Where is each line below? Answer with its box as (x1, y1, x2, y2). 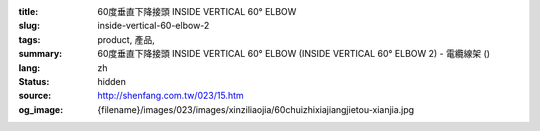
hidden (97, 75, 127, 87)
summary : (18, 48, 63, 60)
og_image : (18, 103, 64, 115)
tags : (18, 33, 41, 45)
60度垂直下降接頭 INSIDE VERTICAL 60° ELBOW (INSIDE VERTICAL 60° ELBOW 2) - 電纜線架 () (97, 48, 490, 60)
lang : (18, 61, 41, 74)
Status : (18, 75, 50, 87)
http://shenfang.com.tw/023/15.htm (97, 90, 244, 102)
